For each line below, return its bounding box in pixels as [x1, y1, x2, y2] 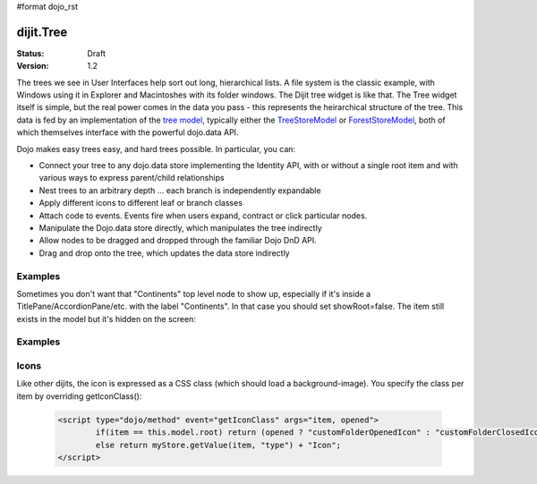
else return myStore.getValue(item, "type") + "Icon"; [95, 439, 342, 450]
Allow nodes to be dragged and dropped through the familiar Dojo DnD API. [38, 235, 317, 246]
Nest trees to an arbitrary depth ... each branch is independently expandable [38, 184, 321, 196]
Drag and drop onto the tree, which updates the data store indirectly [38, 247, 290, 259]
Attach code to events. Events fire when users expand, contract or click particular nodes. [38, 210, 368, 221]
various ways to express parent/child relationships [38, 173, 225, 183]
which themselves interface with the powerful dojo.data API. [16, 127, 239, 138]
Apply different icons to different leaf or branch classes [38, 198, 243, 208]
